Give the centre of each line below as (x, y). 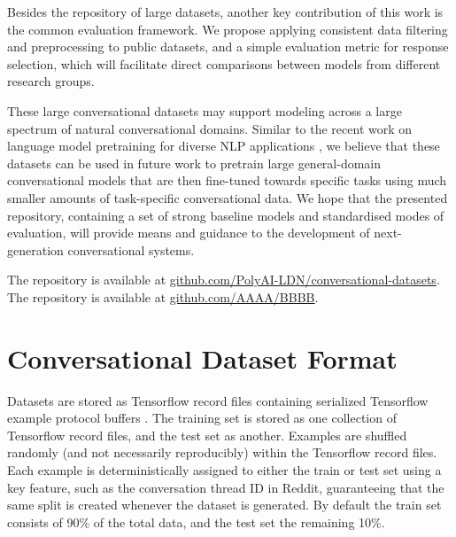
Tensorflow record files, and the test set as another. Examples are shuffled (207, 435)
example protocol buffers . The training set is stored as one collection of (202, 418)
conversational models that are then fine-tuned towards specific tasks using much (227, 180)
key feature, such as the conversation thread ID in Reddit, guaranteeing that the (226, 487)
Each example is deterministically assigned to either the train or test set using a (224, 470)
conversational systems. (131, 249)
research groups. (51, 81)
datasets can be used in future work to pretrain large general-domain (194, 163)
